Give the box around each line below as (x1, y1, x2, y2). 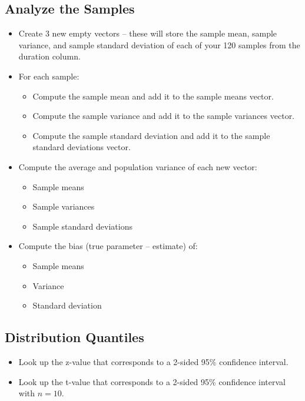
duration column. (18, 50, 81, 62)
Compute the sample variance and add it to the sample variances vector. (32, 110, 295, 122)
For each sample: (18, 69, 79, 82)
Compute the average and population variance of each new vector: (18, 160, 257, 173)
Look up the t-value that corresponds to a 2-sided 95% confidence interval (18, 375, 286, 387)
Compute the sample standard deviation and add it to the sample (32, 129, 270, 141)
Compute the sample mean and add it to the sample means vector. (32, 90, 274, 102)
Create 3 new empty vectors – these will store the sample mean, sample (18, 27, 277, 39)
